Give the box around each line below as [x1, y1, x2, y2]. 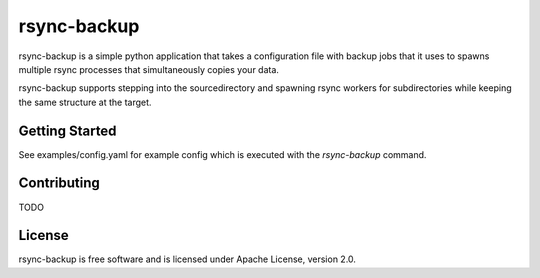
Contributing [18, 175, 100, 192]
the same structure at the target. [18, 96, 152, 108]
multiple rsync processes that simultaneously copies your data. [18, 63, 280, 75]
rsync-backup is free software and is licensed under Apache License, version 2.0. [18, 253, 357, 265]
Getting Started [18, 122, 117, 139]
